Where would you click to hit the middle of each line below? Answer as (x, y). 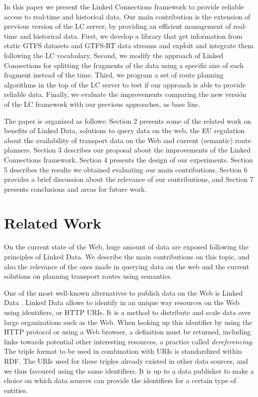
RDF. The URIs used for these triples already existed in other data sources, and (126, 360)
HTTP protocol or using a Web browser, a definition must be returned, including (128, 332)
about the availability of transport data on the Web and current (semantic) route (128, 140)
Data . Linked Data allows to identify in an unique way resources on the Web (122, 302)
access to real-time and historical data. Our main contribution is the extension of (127, 16)
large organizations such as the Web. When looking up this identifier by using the (128, 322)
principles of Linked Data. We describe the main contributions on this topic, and (127, 256)
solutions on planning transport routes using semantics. (88, 276)
